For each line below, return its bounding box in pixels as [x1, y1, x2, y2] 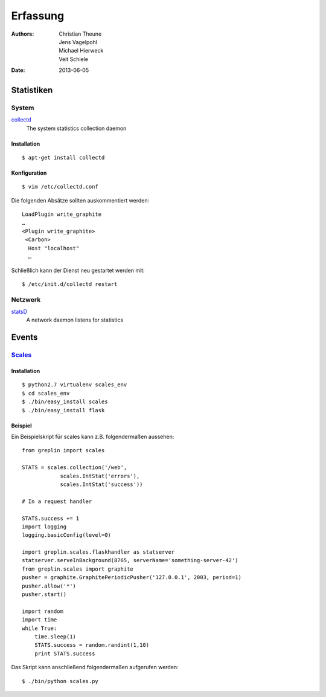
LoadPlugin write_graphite [22, 211, 102, 218]
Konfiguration [11, 169, 47, 177]
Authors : [11, 30, 34, 37]
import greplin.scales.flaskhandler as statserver [22, 549, 175, 556]
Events [11, 332, 38, 343]
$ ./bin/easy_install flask [22, 407, 105, 413]
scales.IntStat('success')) [60, 481, 143, 488]
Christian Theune [59, 30, 102, 37]
